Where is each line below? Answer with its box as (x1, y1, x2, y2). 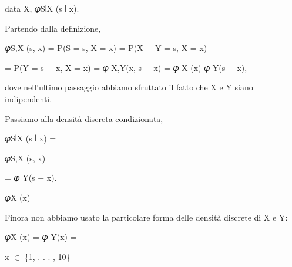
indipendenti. (5, 92, 52, 104)
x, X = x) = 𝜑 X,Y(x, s (56, 61, 142, 73)
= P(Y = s (5, 61, 44, 73)
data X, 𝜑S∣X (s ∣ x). (5, 2, 79, 14)
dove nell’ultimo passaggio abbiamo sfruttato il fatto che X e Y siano (5, 81, 253, 93)
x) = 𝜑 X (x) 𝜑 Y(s (153, 61, 226, 73)
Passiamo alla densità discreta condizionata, (5, 112, 163, 124)
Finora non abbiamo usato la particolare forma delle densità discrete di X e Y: (5, 211, 288, 223)
